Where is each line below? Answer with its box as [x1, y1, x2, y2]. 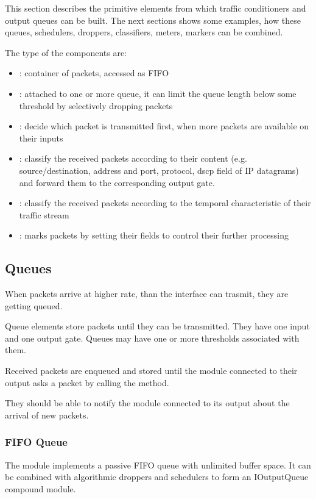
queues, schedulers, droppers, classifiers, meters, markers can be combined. [5, 26, 283, 38]
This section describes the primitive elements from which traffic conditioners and [5, 2, 306, 14]
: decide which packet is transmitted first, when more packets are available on [19, 120, 309, 132]
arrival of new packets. [5, 408, 89, 421]
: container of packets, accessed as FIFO [19, 66, 169, 79]
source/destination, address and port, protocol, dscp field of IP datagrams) [19, 163, 299, 176]
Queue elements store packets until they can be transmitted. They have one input [5, 320, 310, 332]
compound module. [5, 482, 76, 495]
